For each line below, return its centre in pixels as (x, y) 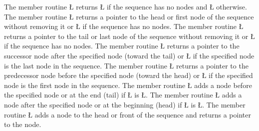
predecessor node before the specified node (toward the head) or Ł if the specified (129, 75)
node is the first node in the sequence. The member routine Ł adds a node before (128, 85)
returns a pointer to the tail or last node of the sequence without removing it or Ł (129, 36)
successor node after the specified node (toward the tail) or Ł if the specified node (129, 55)
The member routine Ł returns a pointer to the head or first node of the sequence (129, 16)
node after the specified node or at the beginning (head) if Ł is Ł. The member (125, 104)
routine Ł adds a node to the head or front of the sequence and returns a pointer (128, 114)
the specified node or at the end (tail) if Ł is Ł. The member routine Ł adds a (123, 95)
